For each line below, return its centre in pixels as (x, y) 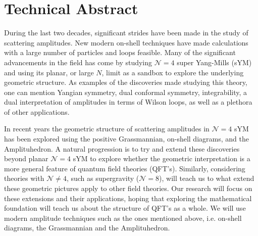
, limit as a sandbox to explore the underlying (173, 72)
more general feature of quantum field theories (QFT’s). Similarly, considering (125, 168)
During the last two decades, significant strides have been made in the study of (126, 33)
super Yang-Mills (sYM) (214, 62)
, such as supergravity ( (103, 178)
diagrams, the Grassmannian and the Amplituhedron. (87, 228)
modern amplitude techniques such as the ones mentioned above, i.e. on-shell (123, 218)
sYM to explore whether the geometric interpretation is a (162, 158)
